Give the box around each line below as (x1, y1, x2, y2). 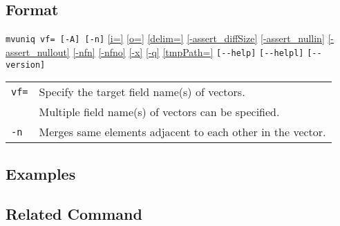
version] (6, 59, 46, 70)
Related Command (6, 203, 142, 225)
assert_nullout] (6, 44, 70, 59)
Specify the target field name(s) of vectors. (39, 84, 245, 100)
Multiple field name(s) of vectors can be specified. (39, 104, 280, 120)
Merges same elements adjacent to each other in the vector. (39, 124, 326, 140)
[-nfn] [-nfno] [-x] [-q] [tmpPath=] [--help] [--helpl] (73, 44, 304, 59)
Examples (6, 162, 76, 184)
